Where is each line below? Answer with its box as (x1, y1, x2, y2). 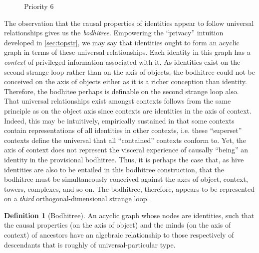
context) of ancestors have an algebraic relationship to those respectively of (4, 230, 234, 240)
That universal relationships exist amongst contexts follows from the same (4, 96, 231, 106)
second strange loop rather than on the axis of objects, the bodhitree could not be (4, 66, 255, 77)
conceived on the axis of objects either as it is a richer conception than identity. (4, 76, 247, 87)
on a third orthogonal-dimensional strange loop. (4, 193, 149, 204)
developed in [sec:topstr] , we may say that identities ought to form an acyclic (4, 37, 240, 47)
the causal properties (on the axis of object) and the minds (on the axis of (4, 220, 231, 230)
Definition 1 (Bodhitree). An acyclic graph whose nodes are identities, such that (4, 210, 255, 220)
